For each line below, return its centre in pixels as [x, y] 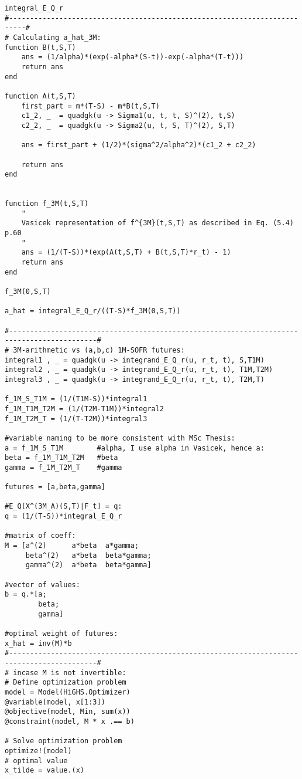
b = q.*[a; [26, 595]
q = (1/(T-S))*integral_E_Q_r [64, 516]
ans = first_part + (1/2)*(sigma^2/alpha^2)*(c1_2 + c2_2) [139, 145]
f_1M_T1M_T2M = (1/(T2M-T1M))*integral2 [85, 409]
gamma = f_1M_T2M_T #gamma [64, 467]
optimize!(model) [38, 751]
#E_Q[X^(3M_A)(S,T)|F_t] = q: [64, 507]
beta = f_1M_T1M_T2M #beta [61, 458]
